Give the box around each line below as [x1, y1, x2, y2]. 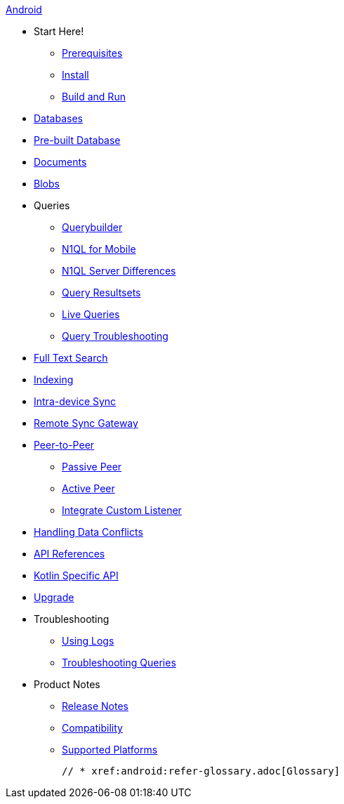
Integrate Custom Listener [62, 504, 182, 516]
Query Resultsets [62, 286, 141, 298]
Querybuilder [62, 221, 123, 233]
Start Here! [34, 25, 84, 37]
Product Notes [34, 678, 100, 690]
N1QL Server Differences [62, 265, 176, 277]
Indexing [34, 374, 74, 385]
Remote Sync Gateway [34, 417, 138, 429]
